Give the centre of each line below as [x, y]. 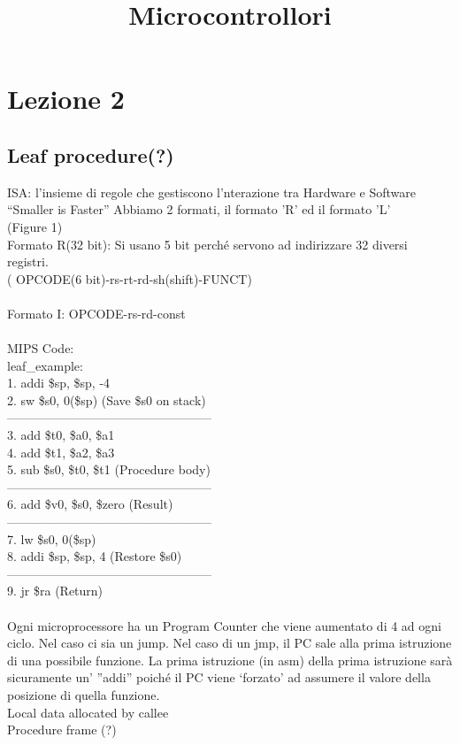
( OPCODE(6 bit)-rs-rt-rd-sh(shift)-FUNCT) [130, 278]
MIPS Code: [41, 348]
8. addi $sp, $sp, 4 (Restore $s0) [95, 556]
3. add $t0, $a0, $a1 [61, 435]
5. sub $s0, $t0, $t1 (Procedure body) [109, 469]
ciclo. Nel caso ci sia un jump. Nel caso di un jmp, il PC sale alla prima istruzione [230, 643]
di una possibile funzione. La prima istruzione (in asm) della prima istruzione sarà [230, 660]
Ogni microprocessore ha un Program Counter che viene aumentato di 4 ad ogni [224, 625]
